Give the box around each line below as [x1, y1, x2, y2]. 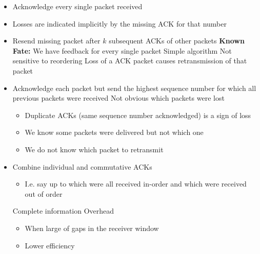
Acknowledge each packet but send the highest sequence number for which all [12, 82, 256, 93]
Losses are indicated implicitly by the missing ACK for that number [12, 18, 227, 29]
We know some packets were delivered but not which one [25, 127, 204, 137]
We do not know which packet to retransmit [25, 144, 164, 154]
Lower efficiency [25, 240, 75, 250]
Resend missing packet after [12, 35, 101, 46]
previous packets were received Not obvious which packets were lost [12, 93, 225, 103]
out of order [25, 188, 63, 199]
